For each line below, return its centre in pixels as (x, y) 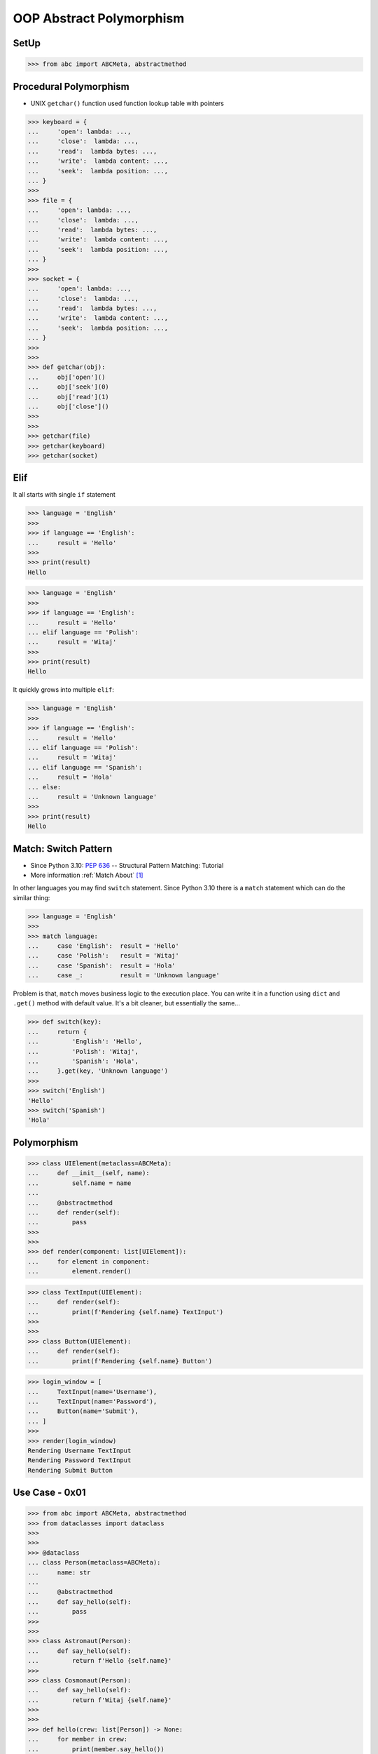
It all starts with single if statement (64, 495)
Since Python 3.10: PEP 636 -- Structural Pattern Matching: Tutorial (127, 865)
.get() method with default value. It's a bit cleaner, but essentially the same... (127, 1003)
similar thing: (31, 897)
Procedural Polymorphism (71, 87)
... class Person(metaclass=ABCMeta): (94, 1562)
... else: (44, 787)
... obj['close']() (69, 406)
